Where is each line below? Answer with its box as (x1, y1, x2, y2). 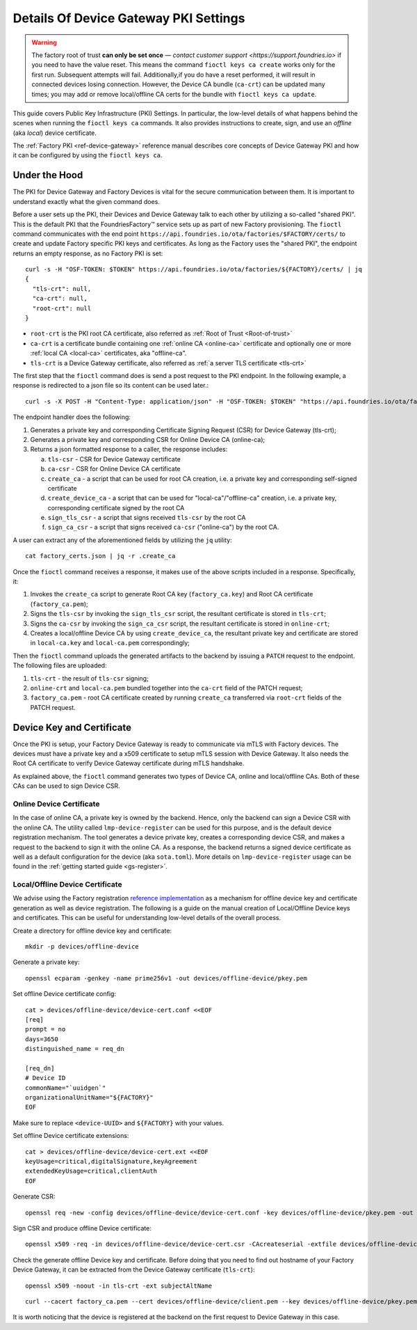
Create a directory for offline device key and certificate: (13, 926, 172, 935)
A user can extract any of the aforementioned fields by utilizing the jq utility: (13, 536, 232, 544)
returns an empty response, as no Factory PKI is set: (13, 249, 163, 258)
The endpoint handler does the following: (13, 413, 131, 421)
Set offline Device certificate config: (13, 990, 116, 998)
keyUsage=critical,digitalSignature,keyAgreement (25, 1157, 198, 1166)
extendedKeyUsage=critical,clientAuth (25, 1167, 158, 1175)
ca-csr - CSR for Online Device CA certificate (47, 465, 181, 473)
